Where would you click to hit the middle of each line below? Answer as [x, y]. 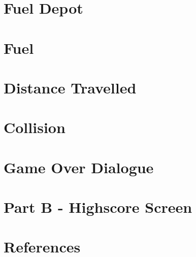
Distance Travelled [70, 87]
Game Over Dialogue [79, 167]
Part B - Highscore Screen [98, 207]
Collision [35, 127]
